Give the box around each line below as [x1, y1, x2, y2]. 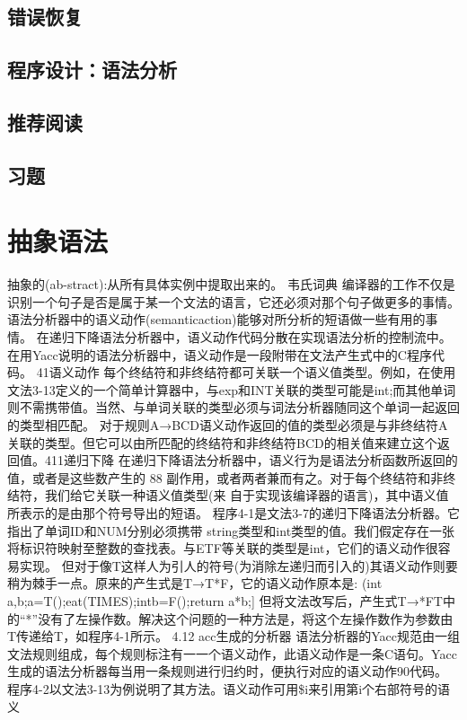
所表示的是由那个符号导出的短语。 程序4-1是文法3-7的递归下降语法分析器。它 [7, 503, 460, 522]
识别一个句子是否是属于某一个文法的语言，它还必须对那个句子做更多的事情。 [7, 292, 460, 311]
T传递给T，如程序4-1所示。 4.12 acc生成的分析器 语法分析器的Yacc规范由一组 [7, 627, 460, 645]
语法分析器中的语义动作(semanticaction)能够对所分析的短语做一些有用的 [7, 310, 426, 329]
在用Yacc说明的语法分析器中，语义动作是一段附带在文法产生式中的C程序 [7, 345, 432, 364]
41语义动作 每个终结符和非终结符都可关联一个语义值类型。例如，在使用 [36, 363, 456, 382]
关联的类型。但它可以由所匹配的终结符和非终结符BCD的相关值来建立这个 [7, 433, 437, 452]
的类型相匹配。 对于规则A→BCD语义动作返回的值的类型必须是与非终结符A [7, 416, 448, 434]
